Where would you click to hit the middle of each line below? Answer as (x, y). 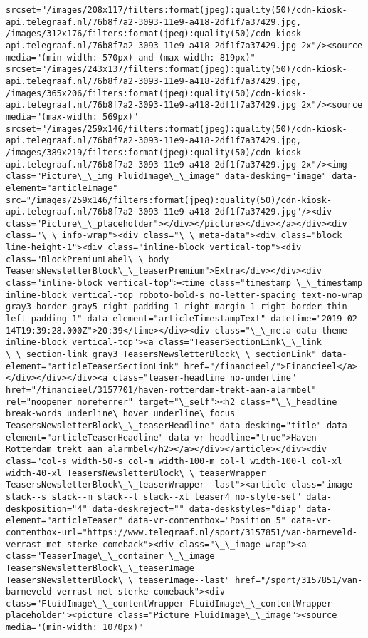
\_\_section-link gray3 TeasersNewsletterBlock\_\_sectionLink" (161, 355)
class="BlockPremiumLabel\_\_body (88, 259)
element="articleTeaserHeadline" (85, 437)
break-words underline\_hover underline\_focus (121, 414)
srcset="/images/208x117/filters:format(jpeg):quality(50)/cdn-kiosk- (177, 10)
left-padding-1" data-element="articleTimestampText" (136, 319)
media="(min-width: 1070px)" (75, 628)
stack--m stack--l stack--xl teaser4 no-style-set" (177, 496)
